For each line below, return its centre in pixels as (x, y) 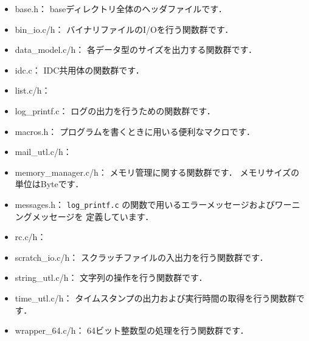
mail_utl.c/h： (43, 152)
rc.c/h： (30, 237)
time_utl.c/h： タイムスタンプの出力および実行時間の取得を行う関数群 (155, 298)
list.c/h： (33, 90)
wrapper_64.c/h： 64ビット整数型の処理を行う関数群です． (132, 330)
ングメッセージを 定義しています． (84, 216)
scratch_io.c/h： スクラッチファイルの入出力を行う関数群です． (141, 257)
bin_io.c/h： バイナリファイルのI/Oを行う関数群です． (124, 29)
